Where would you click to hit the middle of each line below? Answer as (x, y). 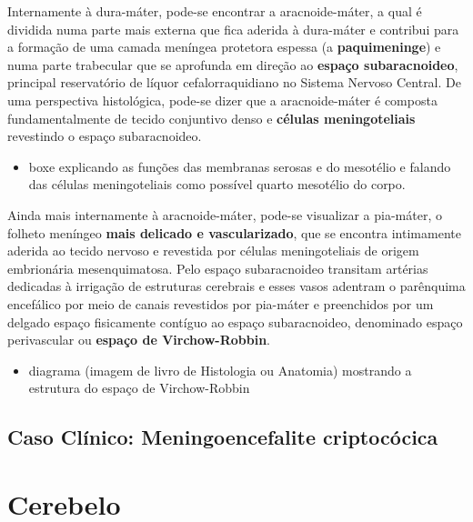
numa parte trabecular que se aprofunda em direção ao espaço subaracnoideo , (233, 64)
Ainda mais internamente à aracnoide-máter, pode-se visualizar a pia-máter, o (225, 214)
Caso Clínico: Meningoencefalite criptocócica (223, 437)
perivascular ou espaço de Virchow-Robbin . (139, 340)
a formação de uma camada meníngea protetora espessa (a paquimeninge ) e (224, 47)
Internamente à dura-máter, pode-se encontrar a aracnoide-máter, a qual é (215, 11)
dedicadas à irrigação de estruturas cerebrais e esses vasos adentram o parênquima (236, 286)
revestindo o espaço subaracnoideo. (105, 136)
